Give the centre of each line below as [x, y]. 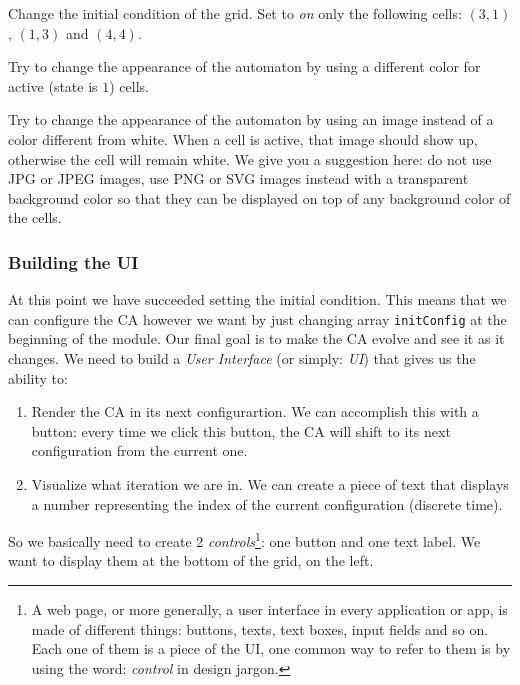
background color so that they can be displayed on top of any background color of [259, 197]
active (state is [53, 85]
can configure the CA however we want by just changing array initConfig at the [257, 318]
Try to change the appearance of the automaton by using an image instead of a [251, 119]
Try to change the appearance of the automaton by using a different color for [244, 66]
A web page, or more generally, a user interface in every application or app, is [269, 609]
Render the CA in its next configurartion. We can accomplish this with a [255, 411]
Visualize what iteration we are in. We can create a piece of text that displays [270, 483]
